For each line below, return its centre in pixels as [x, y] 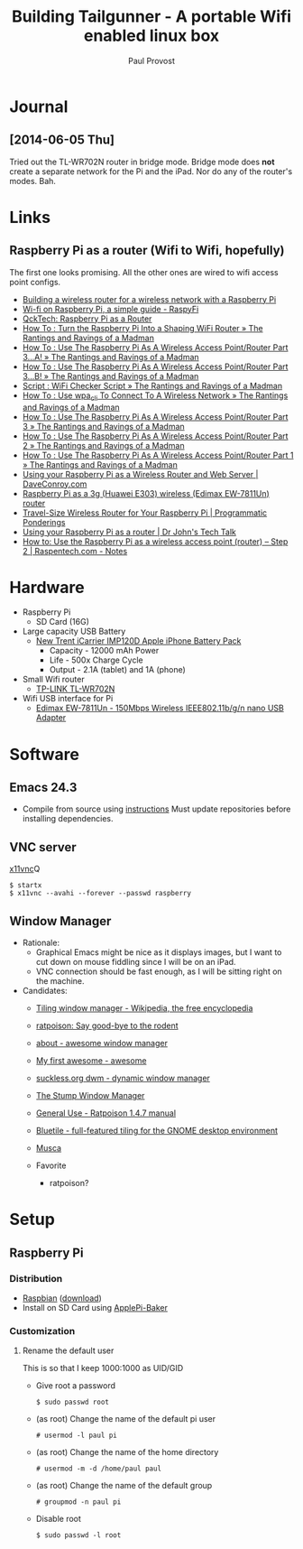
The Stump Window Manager [90, 1096]
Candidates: [45, 991]
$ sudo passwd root [73, 1402]
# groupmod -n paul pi [78, 1502]
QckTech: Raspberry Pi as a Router [87, 319]
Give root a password [75, 1386]
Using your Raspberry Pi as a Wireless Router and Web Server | [140, 474]
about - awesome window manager [102, 1043]
